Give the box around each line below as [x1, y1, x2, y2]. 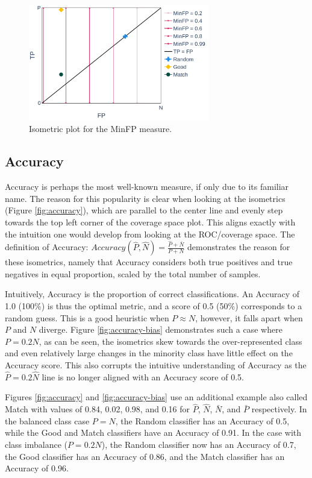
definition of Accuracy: [5, 241, 89, 253]
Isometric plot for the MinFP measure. [29, 122, 172, 135]
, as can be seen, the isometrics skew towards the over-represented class [39, 335, 302, 347]
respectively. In [251, 403, 307, 415]
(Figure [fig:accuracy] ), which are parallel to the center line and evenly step [5, 204, 283, 216]
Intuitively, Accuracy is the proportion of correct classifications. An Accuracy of [5, 288, 299, 300]
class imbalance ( [5, 438, 67, 450]
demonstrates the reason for [187, 241, 290, 253]
